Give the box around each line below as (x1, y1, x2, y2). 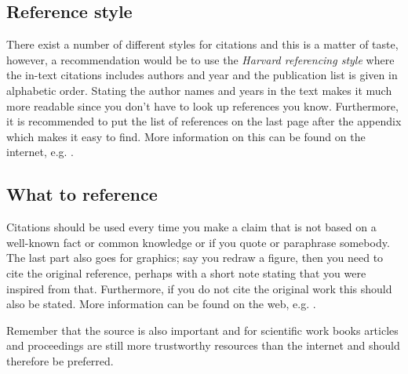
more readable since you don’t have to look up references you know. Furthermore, (6, 97, 399, 114)
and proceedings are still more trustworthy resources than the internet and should (6, 337, 400, 354)
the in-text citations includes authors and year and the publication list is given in (6, 67, 398, 83)
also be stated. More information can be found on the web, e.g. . (6, 296, 316, 312)
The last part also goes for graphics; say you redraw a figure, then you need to (6, 249, 384, 266)
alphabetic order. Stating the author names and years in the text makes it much (6, 82, 392, 98)
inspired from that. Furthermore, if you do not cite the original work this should (6, 280, 392, 296)
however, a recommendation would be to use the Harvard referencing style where (6, 51, 395, 67)
